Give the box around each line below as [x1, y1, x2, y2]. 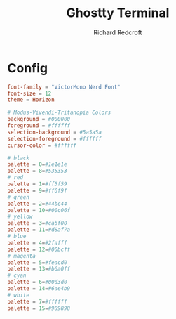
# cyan [7, 272, 27, 279]
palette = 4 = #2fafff [7, 239, 68, 247]
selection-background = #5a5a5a [7, 129, 102, 136]
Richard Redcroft [93, 28, 142, 37]
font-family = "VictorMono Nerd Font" [7, 83, 121, 91]
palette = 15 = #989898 [7, 304, 71, 312]
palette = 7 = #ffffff [7, 298, 68, 305]
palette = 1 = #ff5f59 [7, 181, 68, 188]
